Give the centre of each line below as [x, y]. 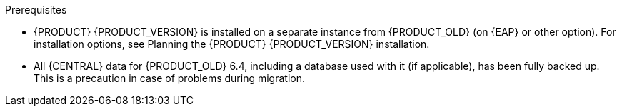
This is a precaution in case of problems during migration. [169, 78]
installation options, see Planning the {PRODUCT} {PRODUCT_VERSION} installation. [232, 44]
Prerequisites [36, 10]
